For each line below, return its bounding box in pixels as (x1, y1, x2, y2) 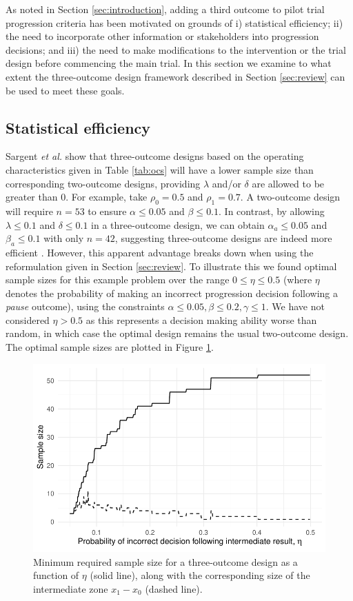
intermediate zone (33, 581, 108, 595)
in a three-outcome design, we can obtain (91, 217, 265, 232)
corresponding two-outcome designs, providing (6, 176, 201, 190)
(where (283, 272, 312, 287)
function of (33, 568, 79, 582)
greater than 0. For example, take (6, 190, 148, 204)
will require (6, 203, 53, 218)
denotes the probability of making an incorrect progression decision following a (6, 285, 338, 300)
